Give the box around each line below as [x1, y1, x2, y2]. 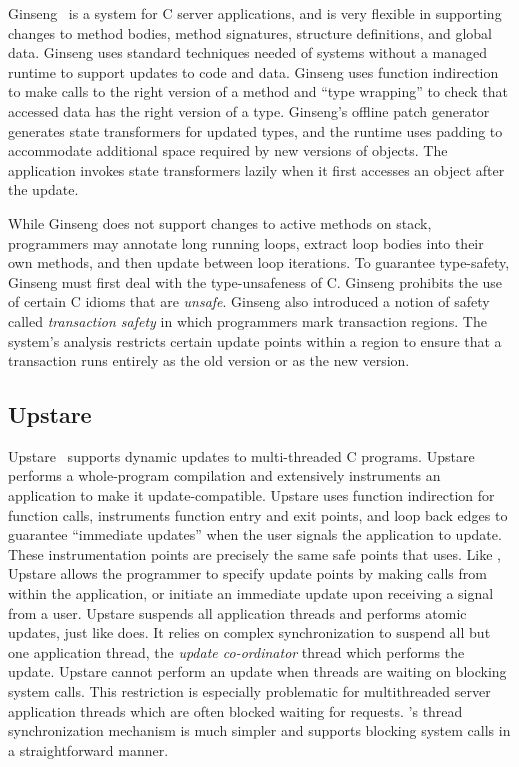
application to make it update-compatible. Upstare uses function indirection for [8, 485, 495, 506]
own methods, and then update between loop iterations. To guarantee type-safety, [8, 252, 510, 273]
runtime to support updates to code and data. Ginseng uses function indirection [8, 61, 499, 82]
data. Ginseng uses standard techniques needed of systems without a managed [8, 42, 488, 63]
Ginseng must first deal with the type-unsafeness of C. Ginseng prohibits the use [8, 271, 503, 292]
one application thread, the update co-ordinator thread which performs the [8, 641, 465, 662]
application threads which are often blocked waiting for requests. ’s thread [8, 700, 463, 721]
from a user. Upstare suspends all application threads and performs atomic [8, 602, 467, 623]
